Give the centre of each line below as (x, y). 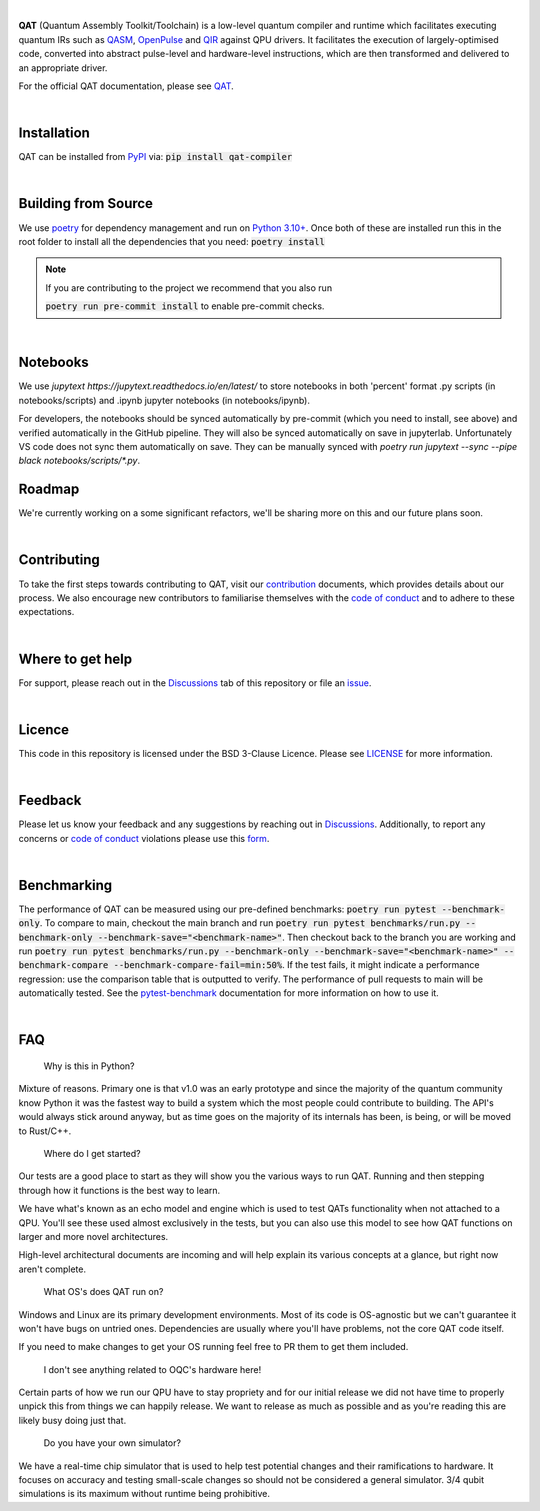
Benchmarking (65, 885)
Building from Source (86, 203)
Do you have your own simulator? (112, 1443)
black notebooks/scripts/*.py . (79, 461)
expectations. (46, 612)
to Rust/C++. (45, 1131)
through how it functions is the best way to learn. (119, 1190)
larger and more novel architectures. (93, 1236)
